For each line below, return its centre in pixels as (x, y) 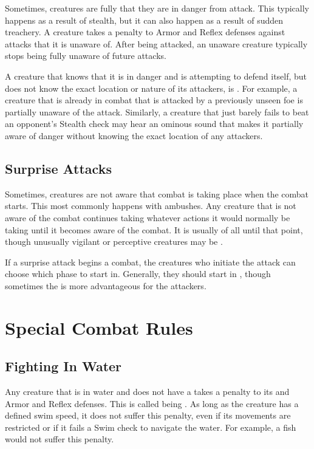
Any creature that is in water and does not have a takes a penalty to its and (147, 392)
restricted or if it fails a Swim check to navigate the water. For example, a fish (151, 427)
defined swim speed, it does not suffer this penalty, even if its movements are (148, 415)
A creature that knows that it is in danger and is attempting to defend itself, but (156, 76)
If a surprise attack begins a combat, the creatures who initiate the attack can (150, 262)
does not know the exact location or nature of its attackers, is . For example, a (151, 88)
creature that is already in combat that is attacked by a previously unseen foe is (154, 100)
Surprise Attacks (58, 168)
